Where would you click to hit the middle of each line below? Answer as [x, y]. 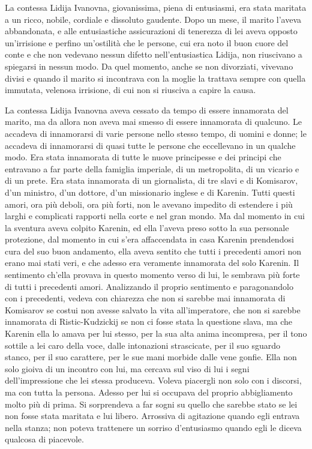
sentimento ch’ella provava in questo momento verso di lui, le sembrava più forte [152, 275]
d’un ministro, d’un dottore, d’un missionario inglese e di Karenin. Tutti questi [150, 192]
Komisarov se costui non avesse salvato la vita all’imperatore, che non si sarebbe [153, 309]
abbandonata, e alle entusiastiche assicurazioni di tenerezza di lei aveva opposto [151, 31]
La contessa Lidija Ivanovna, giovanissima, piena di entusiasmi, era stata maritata [156, 7]
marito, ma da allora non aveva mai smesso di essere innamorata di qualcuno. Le [153, 122]
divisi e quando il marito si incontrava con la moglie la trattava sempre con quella [155, 78]
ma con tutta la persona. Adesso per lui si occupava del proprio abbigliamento [149, 392]
